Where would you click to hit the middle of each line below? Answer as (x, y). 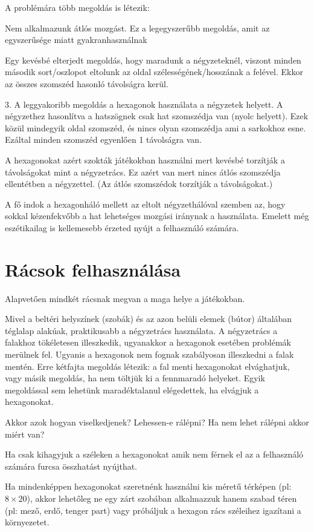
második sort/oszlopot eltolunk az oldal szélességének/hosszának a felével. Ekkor (154, 72)
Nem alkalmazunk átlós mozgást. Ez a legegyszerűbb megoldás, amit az (137, 28)
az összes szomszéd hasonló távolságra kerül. (87, 83)
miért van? (25, 434)
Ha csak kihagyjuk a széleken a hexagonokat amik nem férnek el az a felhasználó (154, 454)
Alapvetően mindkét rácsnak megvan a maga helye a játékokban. (125, 298)
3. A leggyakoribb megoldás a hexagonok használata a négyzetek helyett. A (144, 104)
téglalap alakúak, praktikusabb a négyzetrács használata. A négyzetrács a (141, 330)
